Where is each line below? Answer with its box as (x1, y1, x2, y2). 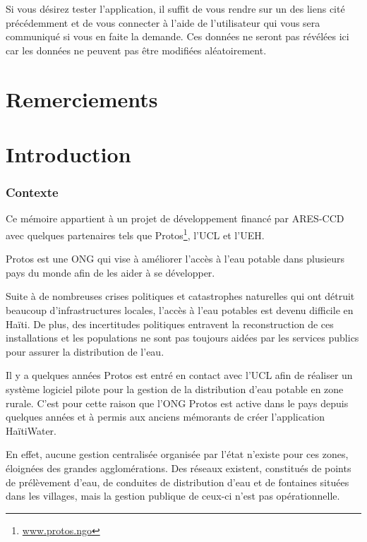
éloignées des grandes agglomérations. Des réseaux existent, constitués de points (6, 460, 351, 475)
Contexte (6, 183, 59, 201)
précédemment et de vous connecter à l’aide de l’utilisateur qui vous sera (6, 15, 320, 30)
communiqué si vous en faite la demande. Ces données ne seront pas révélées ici (6, 29, 349, 44)
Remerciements (6, 84, 158, 113)
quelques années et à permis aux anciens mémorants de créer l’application (6, 409, 325, 424)
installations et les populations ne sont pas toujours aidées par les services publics (6, 330, 359, 345)
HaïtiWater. (6, 423, 57, 438)
